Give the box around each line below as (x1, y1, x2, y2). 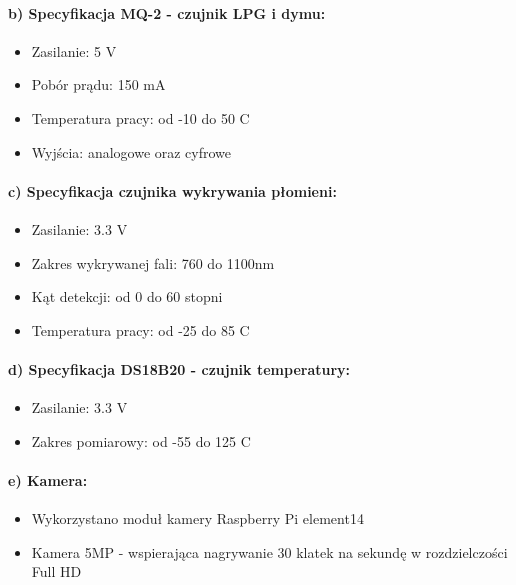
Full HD (31, 561, 82, 582)
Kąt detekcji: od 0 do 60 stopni (31, 286, 223, 307)
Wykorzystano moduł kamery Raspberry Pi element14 (31, 508, 364, 529)
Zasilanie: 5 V (31, 40, 117, 61)
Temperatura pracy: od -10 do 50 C (31, 107, 250, 128)
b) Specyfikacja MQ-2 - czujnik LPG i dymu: (8, 2, 326, 23)
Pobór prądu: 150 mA (31, 74, 166, 95)
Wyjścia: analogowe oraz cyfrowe (31, 141, 232, 162)
